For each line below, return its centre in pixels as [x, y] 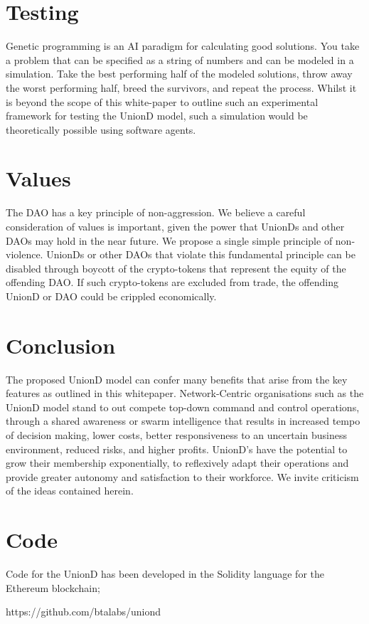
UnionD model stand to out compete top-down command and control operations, [183, 407]
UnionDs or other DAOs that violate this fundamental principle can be [201, 254]
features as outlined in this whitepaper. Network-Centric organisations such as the [185, 393]
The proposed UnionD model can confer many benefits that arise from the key [177, 379]
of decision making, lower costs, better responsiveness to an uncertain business [177, 435]
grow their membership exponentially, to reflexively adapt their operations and [177, 463]
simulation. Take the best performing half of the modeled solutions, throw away [179, 74]
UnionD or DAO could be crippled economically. [111, 296]
